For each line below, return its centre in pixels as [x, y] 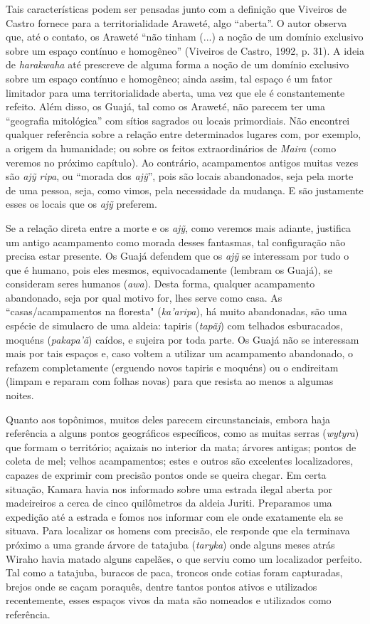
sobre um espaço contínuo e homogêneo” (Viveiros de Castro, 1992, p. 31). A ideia [185, 50]
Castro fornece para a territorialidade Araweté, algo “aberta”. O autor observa [176, 22]
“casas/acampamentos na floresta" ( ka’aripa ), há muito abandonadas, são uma [176, 311]
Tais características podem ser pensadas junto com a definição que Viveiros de [176, 9]
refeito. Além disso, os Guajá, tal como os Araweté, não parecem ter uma [165, 106]
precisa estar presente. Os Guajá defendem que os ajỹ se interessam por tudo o [178, 256]
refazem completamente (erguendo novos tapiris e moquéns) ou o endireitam [172, 367]
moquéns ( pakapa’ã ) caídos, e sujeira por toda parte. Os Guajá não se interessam [183, 339]
